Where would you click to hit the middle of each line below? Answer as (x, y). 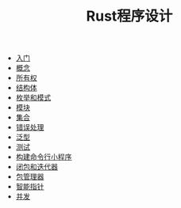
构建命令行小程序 (44, 157)
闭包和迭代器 (37, 167)
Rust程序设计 (129, 16)
